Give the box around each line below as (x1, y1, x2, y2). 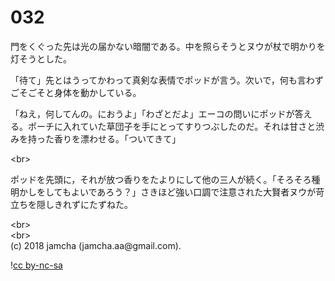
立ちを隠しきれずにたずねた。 (10, 198, 133, 210)
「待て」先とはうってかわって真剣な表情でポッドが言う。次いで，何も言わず (10, 74, 324, 86)
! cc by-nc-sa (10, 259, 63, 271)
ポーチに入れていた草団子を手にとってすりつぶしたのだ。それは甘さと (27, 120, 317, 132)
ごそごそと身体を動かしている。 (10, 86, 142, 98)
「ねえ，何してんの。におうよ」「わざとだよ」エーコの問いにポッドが (10, 107, 295, 120)
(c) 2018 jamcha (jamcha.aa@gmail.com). (10, 239, 182, 251)
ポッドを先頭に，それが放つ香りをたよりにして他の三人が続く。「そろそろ (10, 173, 312, 185)
